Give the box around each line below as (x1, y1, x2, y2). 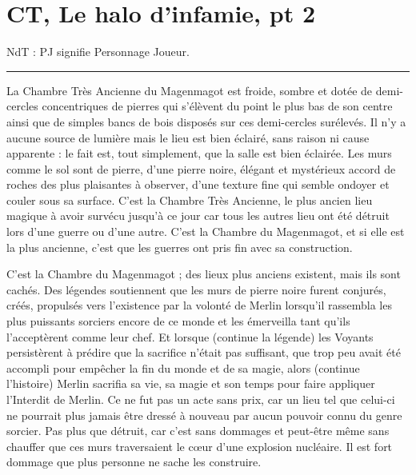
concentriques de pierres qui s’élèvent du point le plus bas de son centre (42, 98, 393, 114)
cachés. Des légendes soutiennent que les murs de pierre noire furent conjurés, (6, 281, 386, 297)
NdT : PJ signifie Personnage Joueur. (6, 43, 190, 60)
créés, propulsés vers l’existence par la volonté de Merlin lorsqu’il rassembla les (6, 297, 392, 313)
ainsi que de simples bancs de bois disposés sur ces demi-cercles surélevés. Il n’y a (6, 113, 406, 130)
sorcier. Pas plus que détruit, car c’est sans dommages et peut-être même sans (6, 422, 390, 439)
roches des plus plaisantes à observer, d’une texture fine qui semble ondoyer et (6, 176, 390, 193)
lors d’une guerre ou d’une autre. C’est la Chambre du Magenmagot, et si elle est (6, 223, 405, 240)
